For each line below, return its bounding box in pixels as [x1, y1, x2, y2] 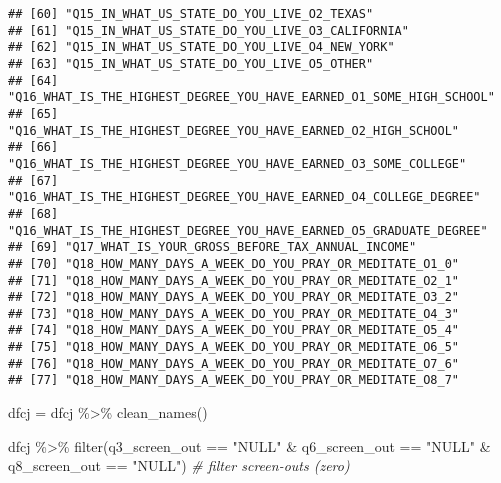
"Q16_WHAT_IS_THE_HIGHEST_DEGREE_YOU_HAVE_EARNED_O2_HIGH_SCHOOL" [8, 123, 460, 138]
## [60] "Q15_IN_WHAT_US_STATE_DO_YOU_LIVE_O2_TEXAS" [8, 7, 374, 21]
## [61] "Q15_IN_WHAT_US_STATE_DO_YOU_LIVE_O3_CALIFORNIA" [8, 23, 409, 38]
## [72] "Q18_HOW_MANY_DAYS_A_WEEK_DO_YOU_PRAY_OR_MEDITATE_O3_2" [8, 290, 460, 305]
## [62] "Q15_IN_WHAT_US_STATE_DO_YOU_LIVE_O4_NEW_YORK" [8, 40, 395, 55]
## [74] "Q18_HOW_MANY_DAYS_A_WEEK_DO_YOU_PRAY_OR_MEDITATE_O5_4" [8, 323, 460, 338]
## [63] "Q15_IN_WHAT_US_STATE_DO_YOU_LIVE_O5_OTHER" [8, 56, 374, 71]
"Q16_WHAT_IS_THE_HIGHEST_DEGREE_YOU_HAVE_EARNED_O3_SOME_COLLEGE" [8, 156, 467, 171]
